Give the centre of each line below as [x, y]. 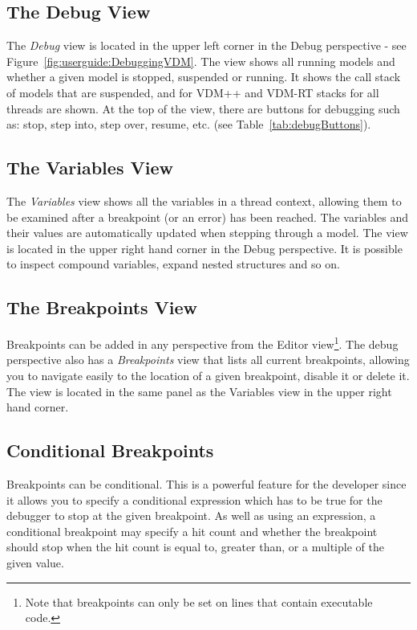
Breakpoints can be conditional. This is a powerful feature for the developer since [206, 483]
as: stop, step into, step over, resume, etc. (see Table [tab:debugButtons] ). [189, 124]
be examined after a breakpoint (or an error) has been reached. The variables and [207, 217]
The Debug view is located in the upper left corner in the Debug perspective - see [206, 45]
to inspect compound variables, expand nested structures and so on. [173, 264]
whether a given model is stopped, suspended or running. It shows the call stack [204, 77]
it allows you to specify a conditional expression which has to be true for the [194, 499]
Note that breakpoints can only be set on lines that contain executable [199, 601]
